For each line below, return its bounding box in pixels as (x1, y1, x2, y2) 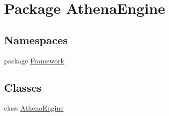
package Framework (4, 55, 64, 65)
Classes (4, 79, 42, 95)
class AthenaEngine (4, 103, 64, 113)
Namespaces (4, 32, 68, 47)
